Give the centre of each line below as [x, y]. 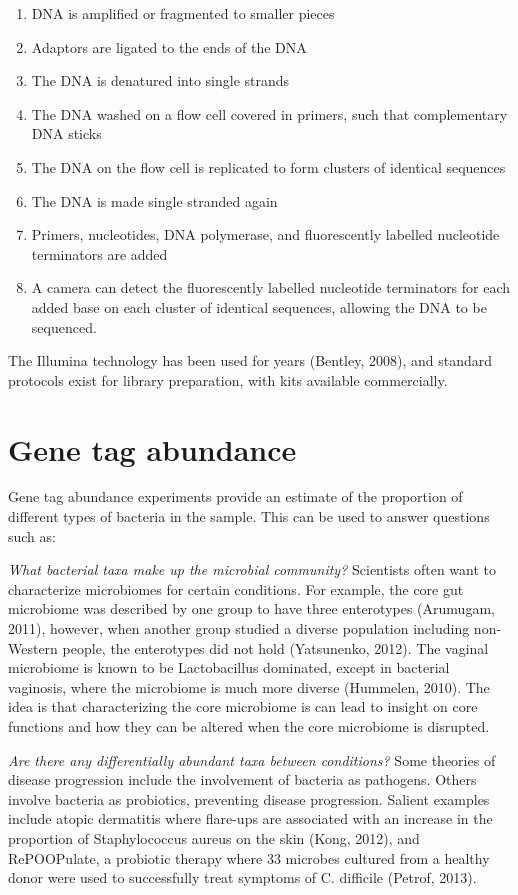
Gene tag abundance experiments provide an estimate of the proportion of [235, 496]
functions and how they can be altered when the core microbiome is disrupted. [249, 725]
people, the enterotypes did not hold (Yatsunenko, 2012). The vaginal [275, 647]
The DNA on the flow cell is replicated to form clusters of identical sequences [268, 166]
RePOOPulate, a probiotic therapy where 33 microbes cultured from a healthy [249, 857]
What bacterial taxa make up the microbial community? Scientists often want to [252, 569]
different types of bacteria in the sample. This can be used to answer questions [249, 516]
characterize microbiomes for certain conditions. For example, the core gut [236, 588]
